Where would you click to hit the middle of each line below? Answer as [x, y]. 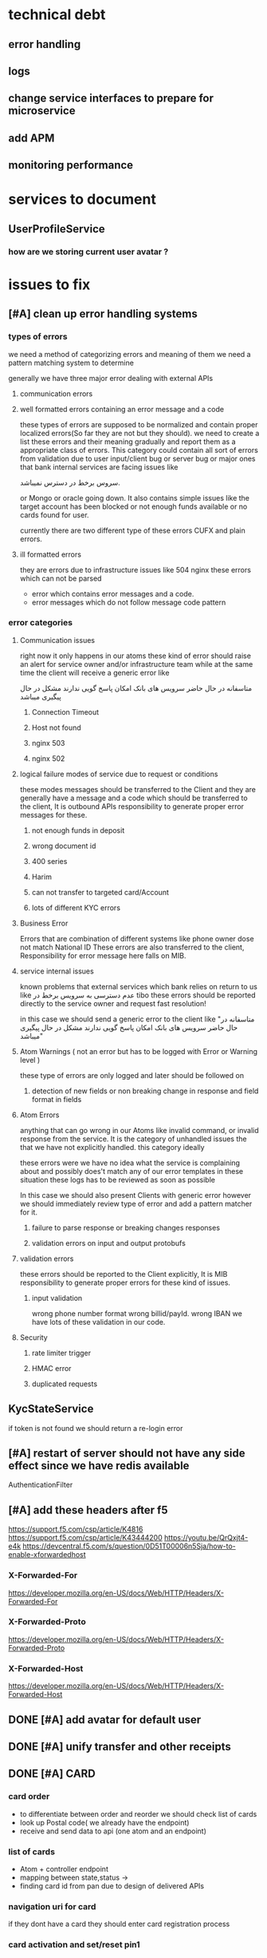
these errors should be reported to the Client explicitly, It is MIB [124, 1274]
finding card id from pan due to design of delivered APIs [112, 1885]
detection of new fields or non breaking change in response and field [145, 1091]
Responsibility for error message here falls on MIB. [103, 955]
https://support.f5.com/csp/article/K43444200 [86, 1538]
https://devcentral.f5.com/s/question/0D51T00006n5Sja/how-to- [130, 1546]
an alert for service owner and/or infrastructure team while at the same [136, 664]
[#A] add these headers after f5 [88, 1510]
